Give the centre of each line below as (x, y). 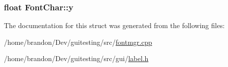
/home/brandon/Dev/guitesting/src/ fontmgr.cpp (78, 42)
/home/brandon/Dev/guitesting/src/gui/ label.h (76, 58)
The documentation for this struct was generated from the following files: (114, 25)
